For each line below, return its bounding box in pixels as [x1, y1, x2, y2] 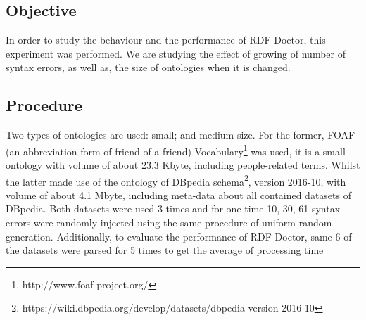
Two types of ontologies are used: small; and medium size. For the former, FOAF [6, 127, 355, 142]
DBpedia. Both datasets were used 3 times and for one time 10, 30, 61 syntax [6, 201, 341, 216]
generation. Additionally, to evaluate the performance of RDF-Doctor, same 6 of [6, 229, 352, 243]
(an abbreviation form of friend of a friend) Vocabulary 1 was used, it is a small [6, 141, 346, 158]
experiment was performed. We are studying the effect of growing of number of [6, 46, 346, 60]
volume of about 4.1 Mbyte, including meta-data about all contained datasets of [6, 187, 351, 202]
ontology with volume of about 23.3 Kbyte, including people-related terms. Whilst [6, 158, 360, 172]
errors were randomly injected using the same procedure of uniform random [6, 215, 332, 230]
